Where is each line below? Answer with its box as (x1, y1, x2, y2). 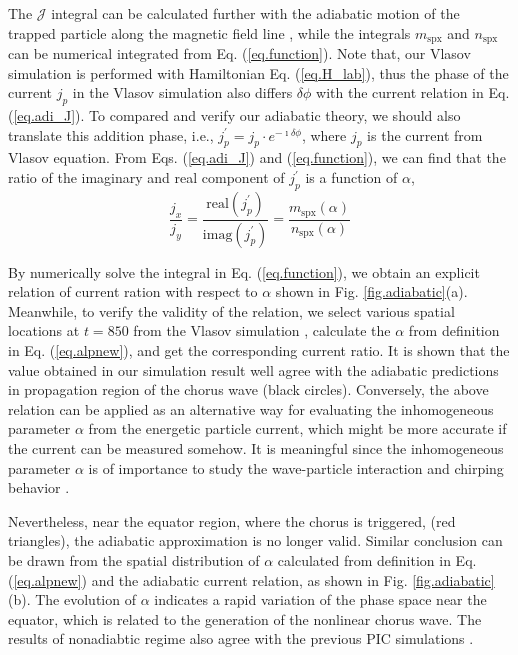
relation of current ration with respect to (8, 281, 258, 302)
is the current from (367, 124, 483, 145)
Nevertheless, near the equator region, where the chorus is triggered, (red (8, 510, 456, 531)
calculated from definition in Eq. (277, 550, 477, 570)
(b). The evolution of (8, 589, 136, 610)
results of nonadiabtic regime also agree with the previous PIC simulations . (8, 628, 474, 649)
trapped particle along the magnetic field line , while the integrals (8, 22, 411, 43)
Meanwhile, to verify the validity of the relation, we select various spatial (8, 300, 455, 321)
